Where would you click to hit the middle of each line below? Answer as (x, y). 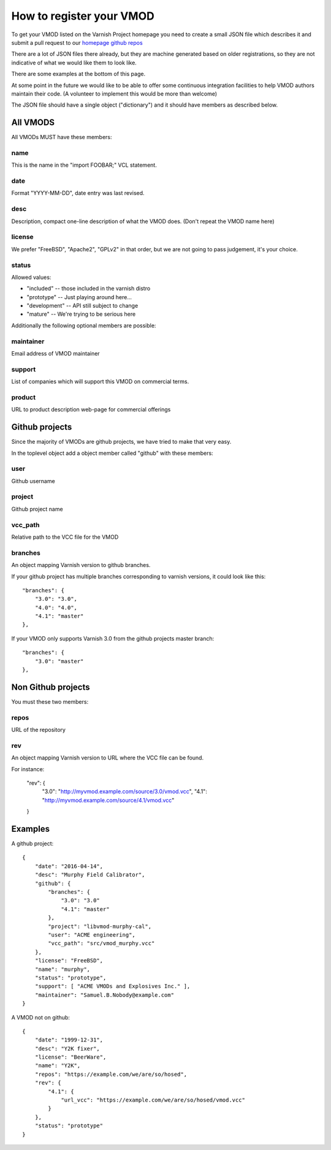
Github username (33, 481)
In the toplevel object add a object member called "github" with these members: (112, 453)
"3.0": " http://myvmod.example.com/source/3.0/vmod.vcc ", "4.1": (125, 791)
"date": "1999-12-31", (69, 1040)
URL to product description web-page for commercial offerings (91, 409)
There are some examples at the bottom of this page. (78, 74)
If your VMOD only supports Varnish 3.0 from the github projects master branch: (113, 638)
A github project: (32, 843)
